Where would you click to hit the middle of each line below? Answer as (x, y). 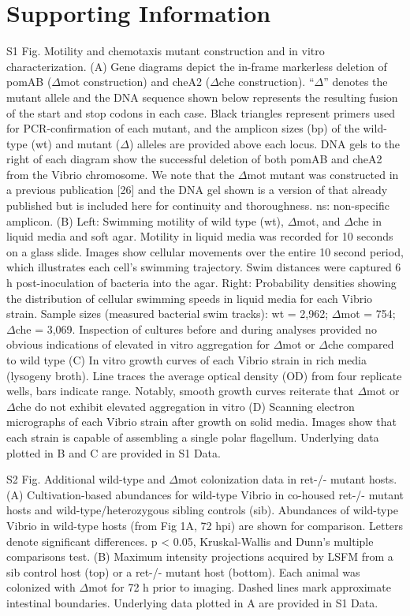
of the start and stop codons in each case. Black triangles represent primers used (201, 112)
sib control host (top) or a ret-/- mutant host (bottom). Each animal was (183, 571)
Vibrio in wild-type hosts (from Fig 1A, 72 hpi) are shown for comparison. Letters (205, 525)
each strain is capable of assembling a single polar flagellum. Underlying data (193, 437)
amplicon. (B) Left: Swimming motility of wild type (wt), (145, 220)
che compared (361, 344)
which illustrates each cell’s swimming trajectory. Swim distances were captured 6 (204, 267)
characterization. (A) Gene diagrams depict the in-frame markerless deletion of (197, 66)
